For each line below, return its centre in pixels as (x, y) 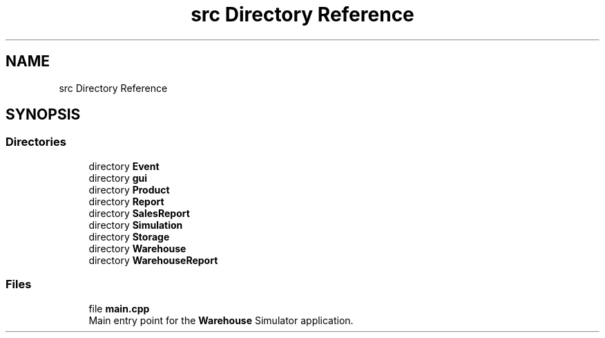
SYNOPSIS (43, 115)
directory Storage (129, 236)
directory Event (124, 166)
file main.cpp (119, 308)
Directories (36, 142)
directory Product (129, 189)
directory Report (126, 201)
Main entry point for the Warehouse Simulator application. (221, 320)
